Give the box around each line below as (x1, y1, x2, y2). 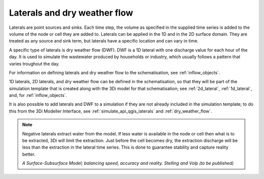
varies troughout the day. (9, 61, 60, 67)
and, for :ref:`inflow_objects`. (9, 92, 67, 98)
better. (22, 151, 36, 157)
